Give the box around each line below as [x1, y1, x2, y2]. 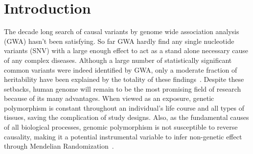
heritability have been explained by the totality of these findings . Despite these [4, 74, 244, 84]
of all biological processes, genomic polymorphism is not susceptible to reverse [4, 122, 238, 132]
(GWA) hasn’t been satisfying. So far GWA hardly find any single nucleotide [4, 36, 234, 46]
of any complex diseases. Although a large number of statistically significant [4, 55, 232, 65]
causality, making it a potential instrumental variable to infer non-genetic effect [4, 131, 242, 141]
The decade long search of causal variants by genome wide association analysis [4, 26, 239, 37]
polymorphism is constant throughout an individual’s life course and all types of [4, 102, 245, 113]
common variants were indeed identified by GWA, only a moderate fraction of [4, 64, 237, 75]
